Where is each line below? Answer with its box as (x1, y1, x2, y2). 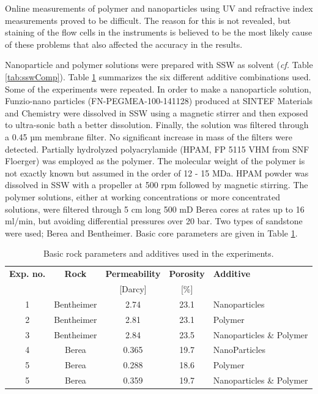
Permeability (105, 267, 161, 280)
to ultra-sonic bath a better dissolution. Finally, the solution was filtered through (5, 118, 309, 131)
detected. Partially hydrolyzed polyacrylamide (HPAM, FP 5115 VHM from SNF (5, 142, 309, 155)
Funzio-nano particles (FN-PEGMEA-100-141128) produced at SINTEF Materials (5, 94, 313, 107)
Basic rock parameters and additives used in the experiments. (43, 247, 274, 260)
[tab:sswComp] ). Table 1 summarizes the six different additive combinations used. (5, 70, 311, 83)
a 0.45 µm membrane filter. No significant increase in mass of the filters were (5, 130, 292, 143)
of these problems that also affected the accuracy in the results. (5, 37, 243, 50)
